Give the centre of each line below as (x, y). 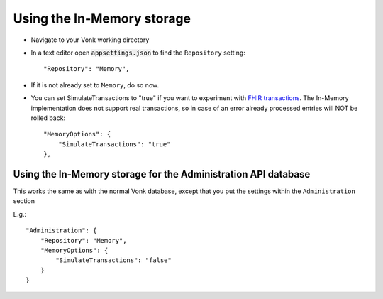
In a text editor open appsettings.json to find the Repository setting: (138, 53)
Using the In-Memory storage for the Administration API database (162, 174)
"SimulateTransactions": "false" (113, 260)
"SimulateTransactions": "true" (114, 144)
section (24, 201)
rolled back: (48, 118)
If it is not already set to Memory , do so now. (95, 85)
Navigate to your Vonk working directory (90, 40)
